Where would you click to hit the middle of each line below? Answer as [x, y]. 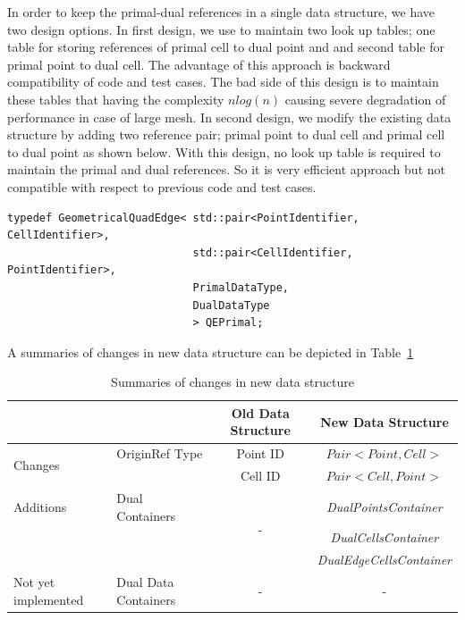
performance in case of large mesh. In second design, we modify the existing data [229, 117]
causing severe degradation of [365, 99]
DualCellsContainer [385, 537]
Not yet [34, 582]
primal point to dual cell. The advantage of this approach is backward [199, 64]
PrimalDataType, [241, 287]
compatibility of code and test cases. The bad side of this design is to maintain [223, 82]
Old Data [260, 412]
